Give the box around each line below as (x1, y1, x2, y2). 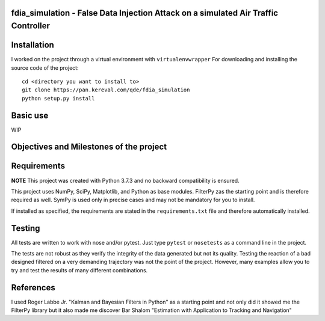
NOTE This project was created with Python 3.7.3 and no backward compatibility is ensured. (11, 177, 240, 184)
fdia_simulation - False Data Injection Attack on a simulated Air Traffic (11, 8, 279, 18)
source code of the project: (11, 64, 79, 72)
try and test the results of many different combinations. (11, 266, 148, 274)
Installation (11, 40, 54, 50)
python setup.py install (22, 95, 95, 102)
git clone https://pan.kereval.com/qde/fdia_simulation (22, 87, 190, 93)
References (11, 283, 55, 293)
